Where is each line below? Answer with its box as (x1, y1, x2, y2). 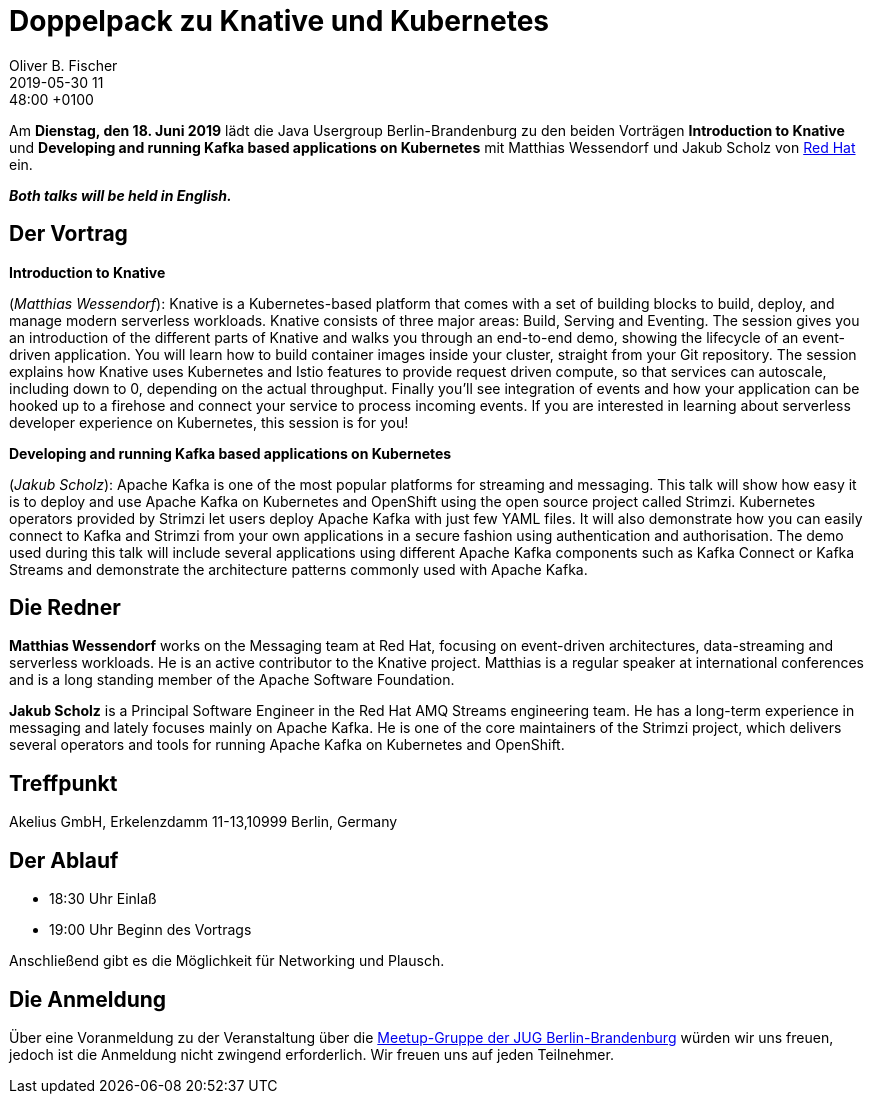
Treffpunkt (9, 770, 118, 796)
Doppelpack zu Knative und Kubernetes (9, 4, 550, 38)
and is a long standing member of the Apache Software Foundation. (9, 671, 455, 689)
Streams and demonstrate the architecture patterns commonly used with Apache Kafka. (9, 560, 588, 578)
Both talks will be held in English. (9, 186, 232, 204)
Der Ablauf (9, 847, 119, 873)
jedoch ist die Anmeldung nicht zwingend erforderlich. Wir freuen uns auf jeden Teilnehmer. (9, 1045, 614, 1063)
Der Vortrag (9, 221, 128, 247)
